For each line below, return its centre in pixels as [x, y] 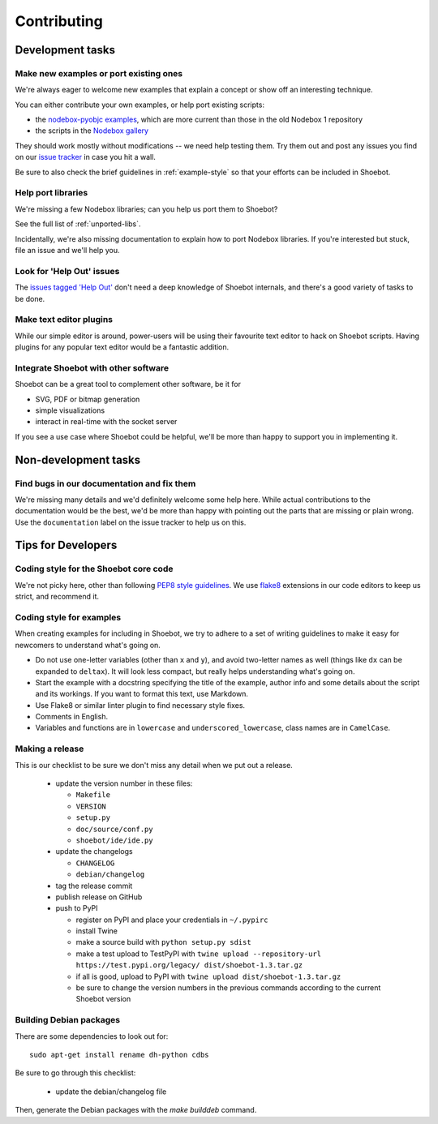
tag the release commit [94, 886]
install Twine [97, 931]
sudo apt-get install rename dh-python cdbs [120, 1055]
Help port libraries [52, 193]
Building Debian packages [68, 1020]
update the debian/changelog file [111, 1092]
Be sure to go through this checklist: [75, 1073]
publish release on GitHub [99, 897]
